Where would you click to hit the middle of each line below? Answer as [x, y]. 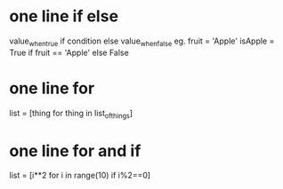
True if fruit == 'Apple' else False [69, 52]
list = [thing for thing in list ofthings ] [71, 114]
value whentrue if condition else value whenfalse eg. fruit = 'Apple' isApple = [142, 42]
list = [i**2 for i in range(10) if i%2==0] [80, 176]
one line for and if [75, 150]
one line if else [64, 16]
